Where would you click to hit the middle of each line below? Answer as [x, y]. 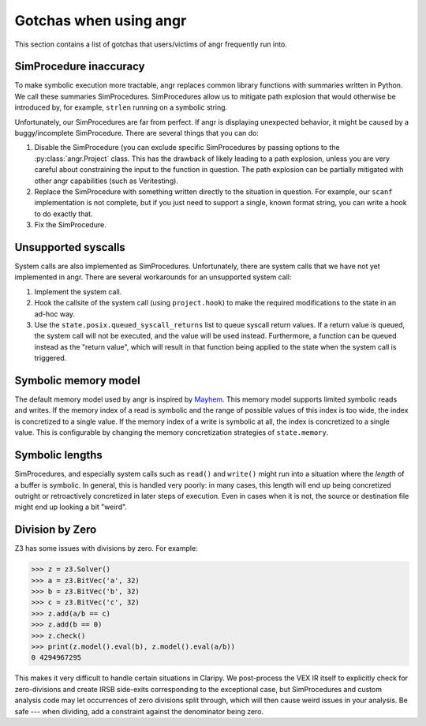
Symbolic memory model [78, 380]
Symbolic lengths [58, 455]
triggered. [50, 358]
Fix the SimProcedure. [70, 225]
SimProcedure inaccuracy [80, 67]
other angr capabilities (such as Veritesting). [106, 181]
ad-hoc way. [54, 314]
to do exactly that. [64, 214]
